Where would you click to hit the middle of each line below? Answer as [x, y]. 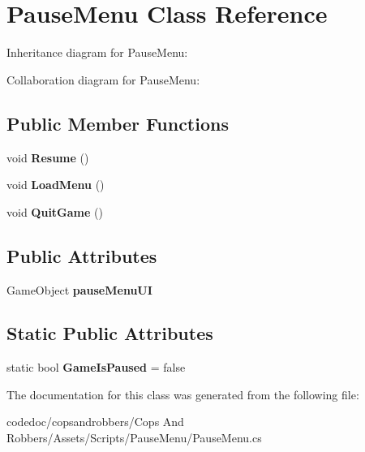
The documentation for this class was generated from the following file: [183, 394]
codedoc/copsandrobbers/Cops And [95, 422]
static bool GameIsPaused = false [96, 367]
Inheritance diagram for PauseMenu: [97, 52]
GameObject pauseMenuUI [79, 289]
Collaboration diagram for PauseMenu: [103, 79]
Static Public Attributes [110, 333]
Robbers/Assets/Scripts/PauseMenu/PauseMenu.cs [134, 438]
